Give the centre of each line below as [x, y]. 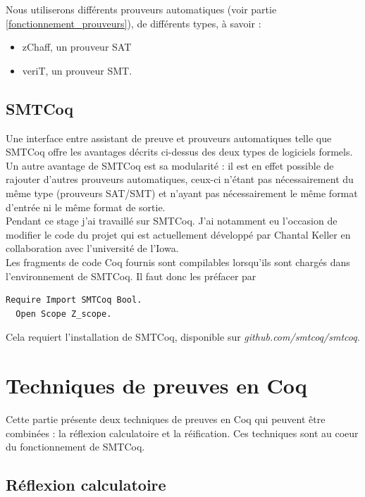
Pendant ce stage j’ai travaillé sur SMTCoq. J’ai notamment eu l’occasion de [172, 221]
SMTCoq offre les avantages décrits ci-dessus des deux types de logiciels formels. [179, 152]
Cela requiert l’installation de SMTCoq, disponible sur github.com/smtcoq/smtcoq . [183, 337]
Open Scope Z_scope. [64, 314]
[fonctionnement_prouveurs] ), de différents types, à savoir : [134, 23]
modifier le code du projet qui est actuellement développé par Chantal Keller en [178, 234]
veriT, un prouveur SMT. [77, 70]
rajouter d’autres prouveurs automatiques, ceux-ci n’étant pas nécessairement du [180, 179]
